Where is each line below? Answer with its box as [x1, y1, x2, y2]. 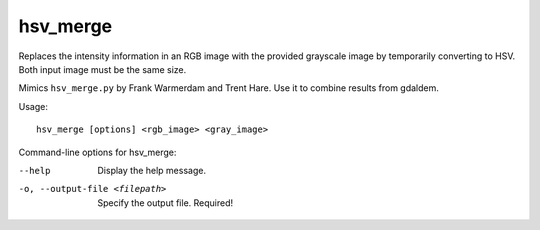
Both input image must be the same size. [18, 63, 187, 75]
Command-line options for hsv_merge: [18, 146, 177, 158]
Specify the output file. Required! [97, 196, 234, 209]
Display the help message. [97, 164, 207, 176]
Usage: [18, 100, 49, 112]
